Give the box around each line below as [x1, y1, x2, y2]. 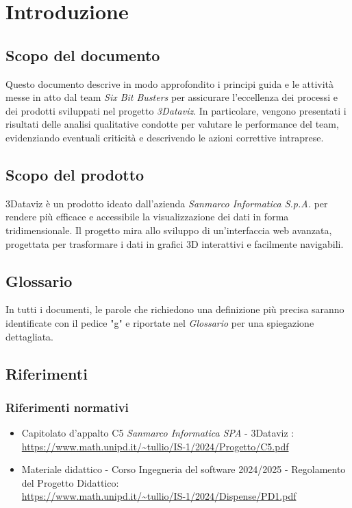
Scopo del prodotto [5, 163, 144, 185]
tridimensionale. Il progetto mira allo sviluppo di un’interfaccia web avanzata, [5, 222, 332, 237]
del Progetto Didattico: [21, 475, 119, 489]
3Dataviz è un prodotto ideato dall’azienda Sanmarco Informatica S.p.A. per [5, 196, 328, 210]
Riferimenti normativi [5, 398, 129, 415]
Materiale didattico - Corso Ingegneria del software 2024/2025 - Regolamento [21, 462, 346, 476]
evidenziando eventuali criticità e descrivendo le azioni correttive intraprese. [5, 130, 324, 144]
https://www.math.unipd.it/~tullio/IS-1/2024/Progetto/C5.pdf [21, 439, 289, 453]
